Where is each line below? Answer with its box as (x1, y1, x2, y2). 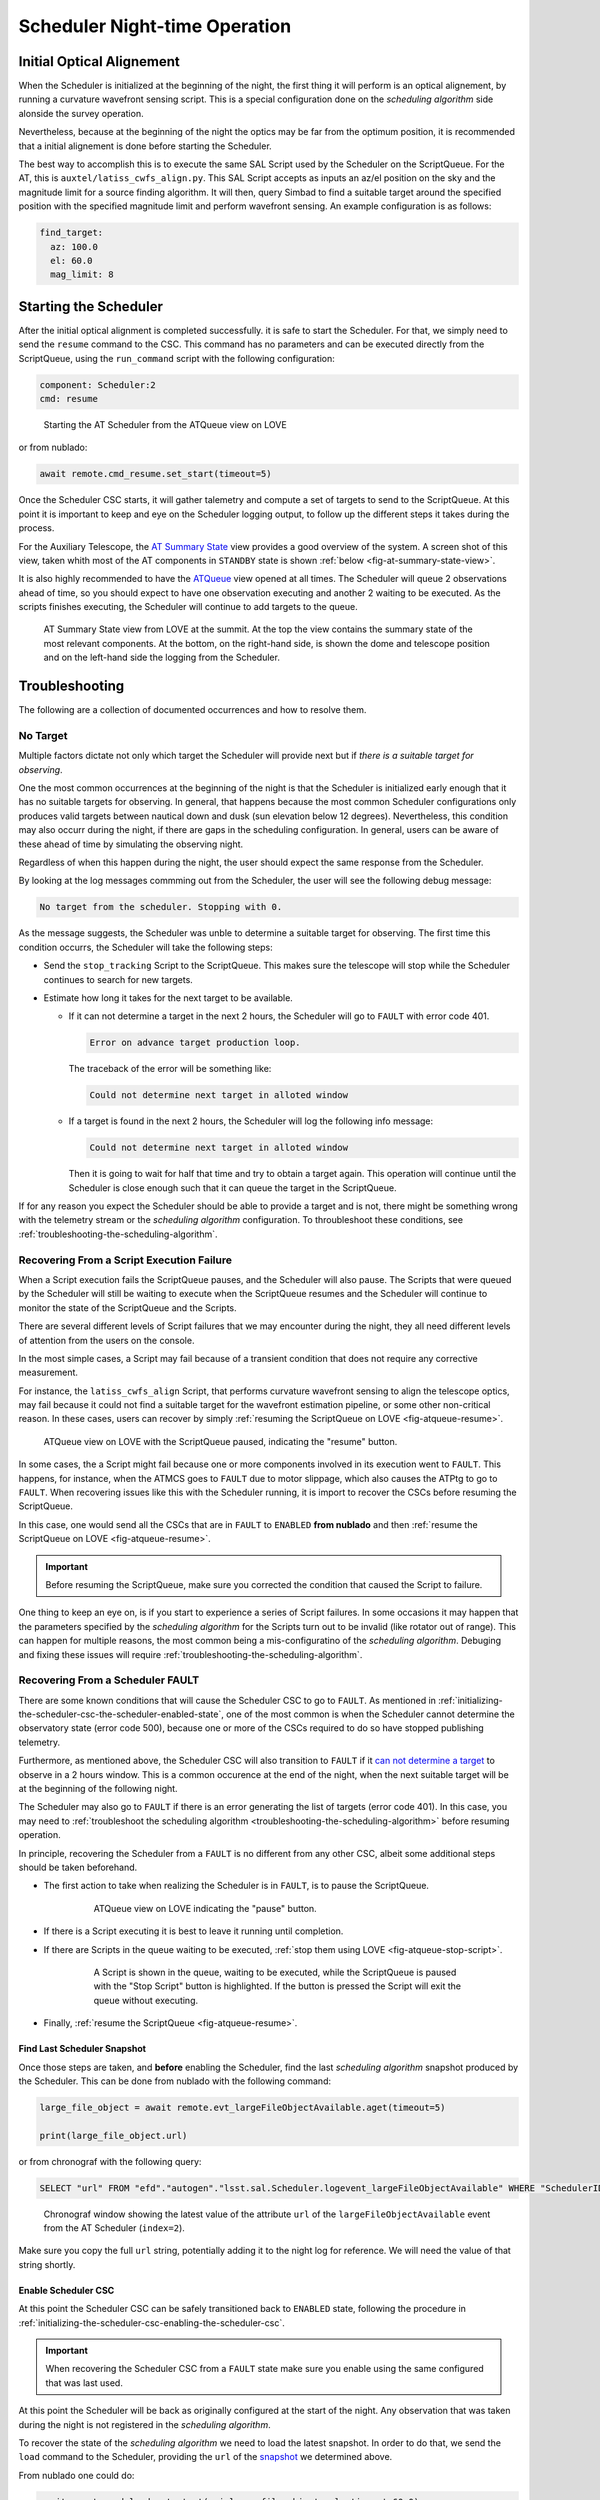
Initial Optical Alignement (18, 53, 180, 70)
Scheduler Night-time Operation (18, 15, 292, 37)
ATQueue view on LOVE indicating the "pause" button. (93, 1902, 317, 1914)
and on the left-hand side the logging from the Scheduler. (43, 651, 280, 664)
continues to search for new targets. (43, 973, 194, 985)
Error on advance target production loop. (89, 1037, 301, 1049)
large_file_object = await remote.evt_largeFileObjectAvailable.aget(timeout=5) (39, 2101, 446, 2113)
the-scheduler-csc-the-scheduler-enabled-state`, (18, 1708, 225, 1720)
